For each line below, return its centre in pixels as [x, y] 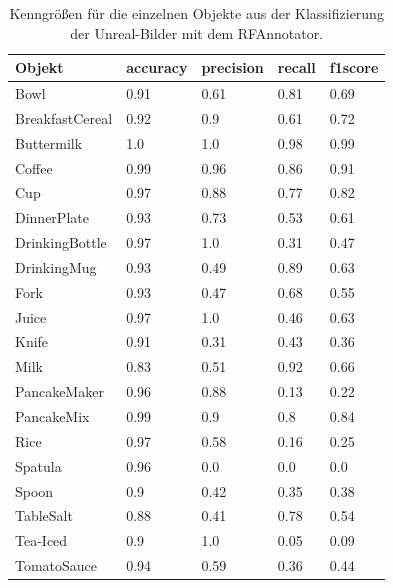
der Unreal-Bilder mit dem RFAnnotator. [197, 32]
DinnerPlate [52, 217]
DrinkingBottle [61, 242]
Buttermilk [49, 142]
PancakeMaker [59, 391]
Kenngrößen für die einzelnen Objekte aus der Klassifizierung [196, 13]
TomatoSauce [56, 565]
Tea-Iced [41, 540]
